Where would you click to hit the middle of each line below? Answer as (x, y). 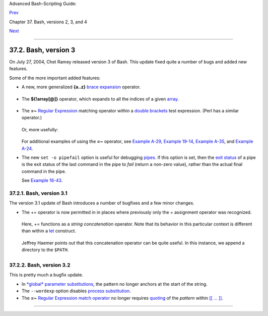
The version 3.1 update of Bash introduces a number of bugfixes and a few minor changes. (102, 203)
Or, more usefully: (40, 129)
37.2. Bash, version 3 (42, 50)
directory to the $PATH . (45, 250)
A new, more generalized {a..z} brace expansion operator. (81, 87)
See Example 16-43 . (42, 180)
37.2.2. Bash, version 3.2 (40, 265)
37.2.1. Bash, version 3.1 (38, 193)
